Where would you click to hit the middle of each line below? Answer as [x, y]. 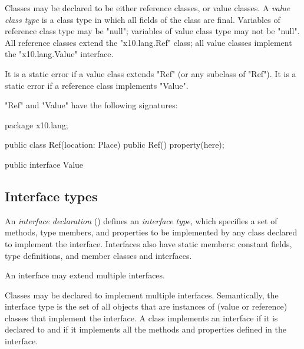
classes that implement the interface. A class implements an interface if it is [141, 318]
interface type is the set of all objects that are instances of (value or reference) [146, 306]
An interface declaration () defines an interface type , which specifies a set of [141, 220]
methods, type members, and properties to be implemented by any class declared [151, 232]
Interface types [51, 196]
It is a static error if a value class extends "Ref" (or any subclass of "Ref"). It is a [151, 73]
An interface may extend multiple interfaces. [85, 275]
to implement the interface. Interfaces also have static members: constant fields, [148, 243]
